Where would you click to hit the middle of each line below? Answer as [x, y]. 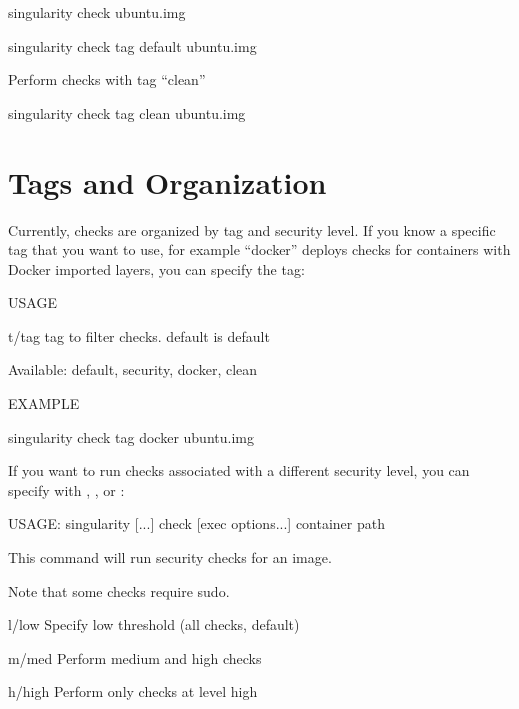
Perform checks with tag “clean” [107, 79]
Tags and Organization [167, 181]
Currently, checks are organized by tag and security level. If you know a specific [252, 229]
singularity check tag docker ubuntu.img [131, 436]
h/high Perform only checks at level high [133, 691]
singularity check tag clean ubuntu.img [127, 112]
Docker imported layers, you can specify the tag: [156, 268]
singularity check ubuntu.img [97, 12]
